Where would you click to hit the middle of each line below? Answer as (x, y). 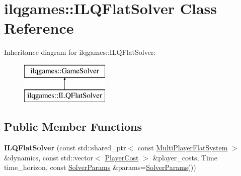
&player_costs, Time (185, 157)
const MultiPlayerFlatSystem (183, 148)
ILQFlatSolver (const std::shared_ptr (65, 148)
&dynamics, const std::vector (49, 157)
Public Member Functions (73, 126)
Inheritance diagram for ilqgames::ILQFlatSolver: (80, 52)
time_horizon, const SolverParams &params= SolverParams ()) (100, 167)
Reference (39, 28)
